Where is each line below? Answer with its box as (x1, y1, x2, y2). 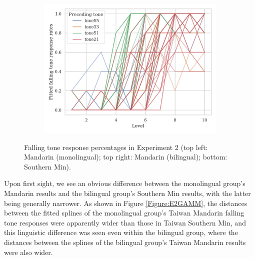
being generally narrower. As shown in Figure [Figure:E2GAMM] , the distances (4, 197, 247, 208)
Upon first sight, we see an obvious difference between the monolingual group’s (4, 178, 245, 188)
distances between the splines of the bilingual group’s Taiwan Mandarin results (4, 236, 246, 247)
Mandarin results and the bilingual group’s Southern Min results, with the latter (4, 187, 251, 198)
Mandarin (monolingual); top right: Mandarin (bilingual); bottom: (24, 151, 227, 162)
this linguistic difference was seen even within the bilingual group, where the (4, 227, 238, 237)
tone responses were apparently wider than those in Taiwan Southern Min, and (4, 217, 246, 227)
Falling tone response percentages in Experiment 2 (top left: (24, 141, 208, 152)
